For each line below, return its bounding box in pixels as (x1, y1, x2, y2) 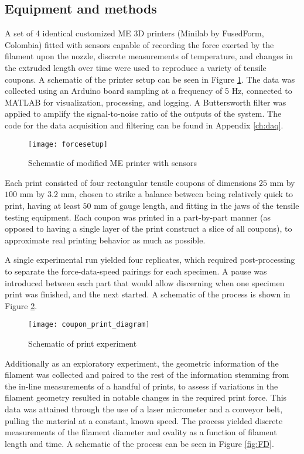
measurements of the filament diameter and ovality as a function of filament (5, 426, 277, 438)
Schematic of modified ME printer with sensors (28, 157, 197, 169)
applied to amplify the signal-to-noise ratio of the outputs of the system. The (5, 107, 282, 120)
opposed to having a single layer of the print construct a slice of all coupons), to (5, 222, 292, 235)
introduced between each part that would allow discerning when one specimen (5, 276, 285, 289)
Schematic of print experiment (28, 337, 137, 349)
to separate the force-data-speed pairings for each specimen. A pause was (5, 265, 267, 277)
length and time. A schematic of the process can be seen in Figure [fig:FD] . (5, 437, 274, 449)
